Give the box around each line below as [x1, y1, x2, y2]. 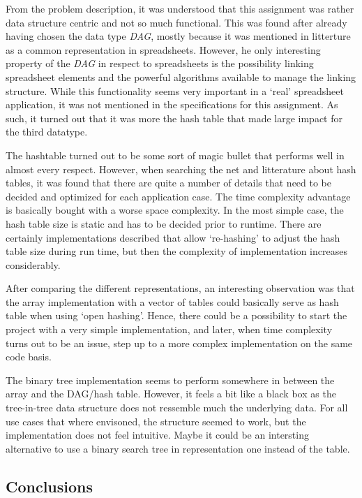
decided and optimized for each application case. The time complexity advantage [6, 189, 351, 203]
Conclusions [6, 475, 93, 497]
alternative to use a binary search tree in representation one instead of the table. [6, 441, 350, 455]
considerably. [6, 257, 61, 272]
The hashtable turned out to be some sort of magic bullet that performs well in [6, 147, 345, 162]
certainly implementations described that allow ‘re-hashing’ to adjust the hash [6, 230, 340, 244]
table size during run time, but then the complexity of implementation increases [6, 244, 347, 258]
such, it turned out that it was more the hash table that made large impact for [6, 110, 342, 125]
